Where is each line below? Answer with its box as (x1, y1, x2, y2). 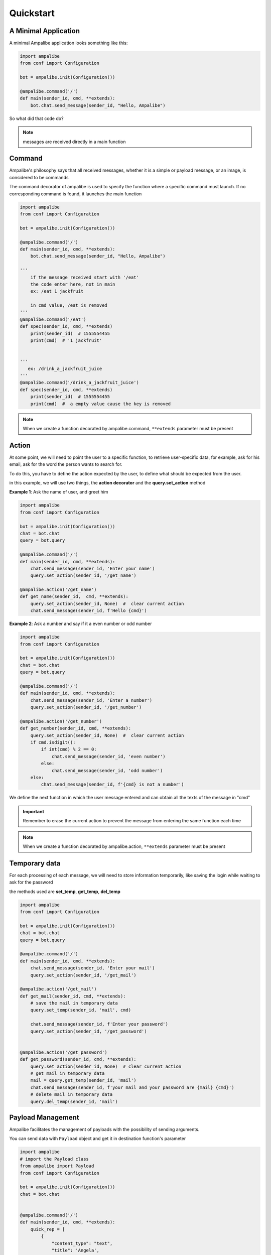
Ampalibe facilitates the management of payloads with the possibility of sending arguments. (9, 1126, 200, 1133)
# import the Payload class (20, 1156, 89, 1162)
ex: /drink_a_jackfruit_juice (28, 365, 102, 371)
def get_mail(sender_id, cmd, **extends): (20, 993, 126, 999)
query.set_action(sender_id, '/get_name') (30, 573, 137, 578)
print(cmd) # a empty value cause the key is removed (30, 401, 171, 407)
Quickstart (9, 8, 55, 19)
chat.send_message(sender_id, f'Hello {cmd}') (30, 608, 148, 613)
